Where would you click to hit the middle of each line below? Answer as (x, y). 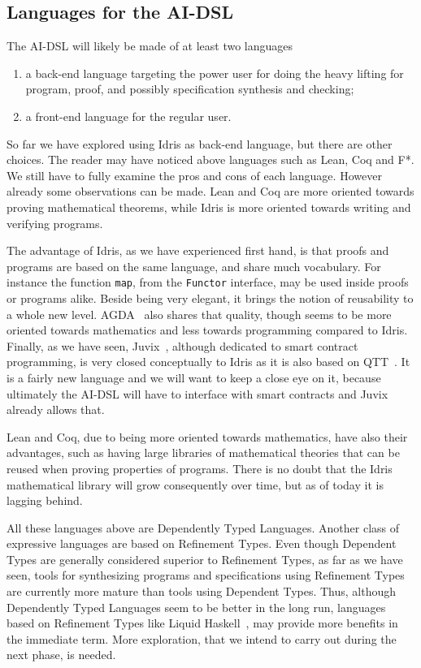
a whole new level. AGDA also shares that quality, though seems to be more (199, 314)
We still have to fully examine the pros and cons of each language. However (194, 175)
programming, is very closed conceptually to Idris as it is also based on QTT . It (208, 362)
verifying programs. (55, 223)
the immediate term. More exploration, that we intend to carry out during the (202, 638)
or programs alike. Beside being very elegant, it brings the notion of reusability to (210, 297)
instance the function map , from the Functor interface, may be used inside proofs (208, 282)
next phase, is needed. (61, 655)
